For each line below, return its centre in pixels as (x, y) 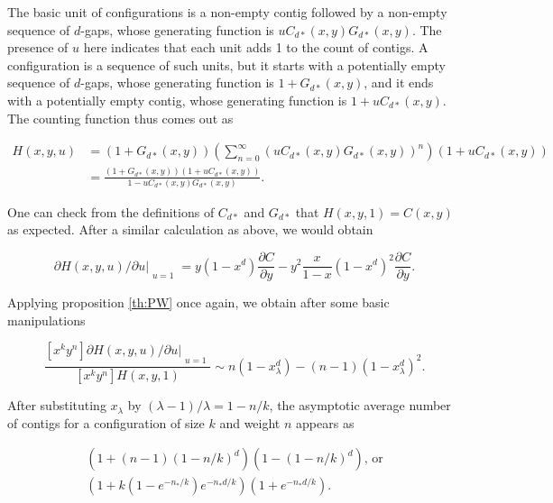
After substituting (57, 405)
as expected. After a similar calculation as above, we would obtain (190, 229)
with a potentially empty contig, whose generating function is (177, 100)
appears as (325, 422)
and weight (250, 422)
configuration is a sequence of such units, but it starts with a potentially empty (226, 64)
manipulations (46, 320)
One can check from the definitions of (111, 211)
